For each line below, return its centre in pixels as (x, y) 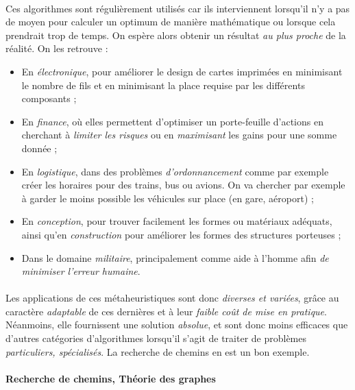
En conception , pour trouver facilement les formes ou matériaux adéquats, (177, 221)
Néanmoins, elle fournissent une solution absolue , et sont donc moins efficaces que (177, 325)
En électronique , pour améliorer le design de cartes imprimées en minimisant (182, 71)
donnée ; (39, 148)
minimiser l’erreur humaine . (81, 271)
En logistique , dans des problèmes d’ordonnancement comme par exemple (175, 171)
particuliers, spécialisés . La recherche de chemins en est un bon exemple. (158, 351)
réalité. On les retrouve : (57, 48)
